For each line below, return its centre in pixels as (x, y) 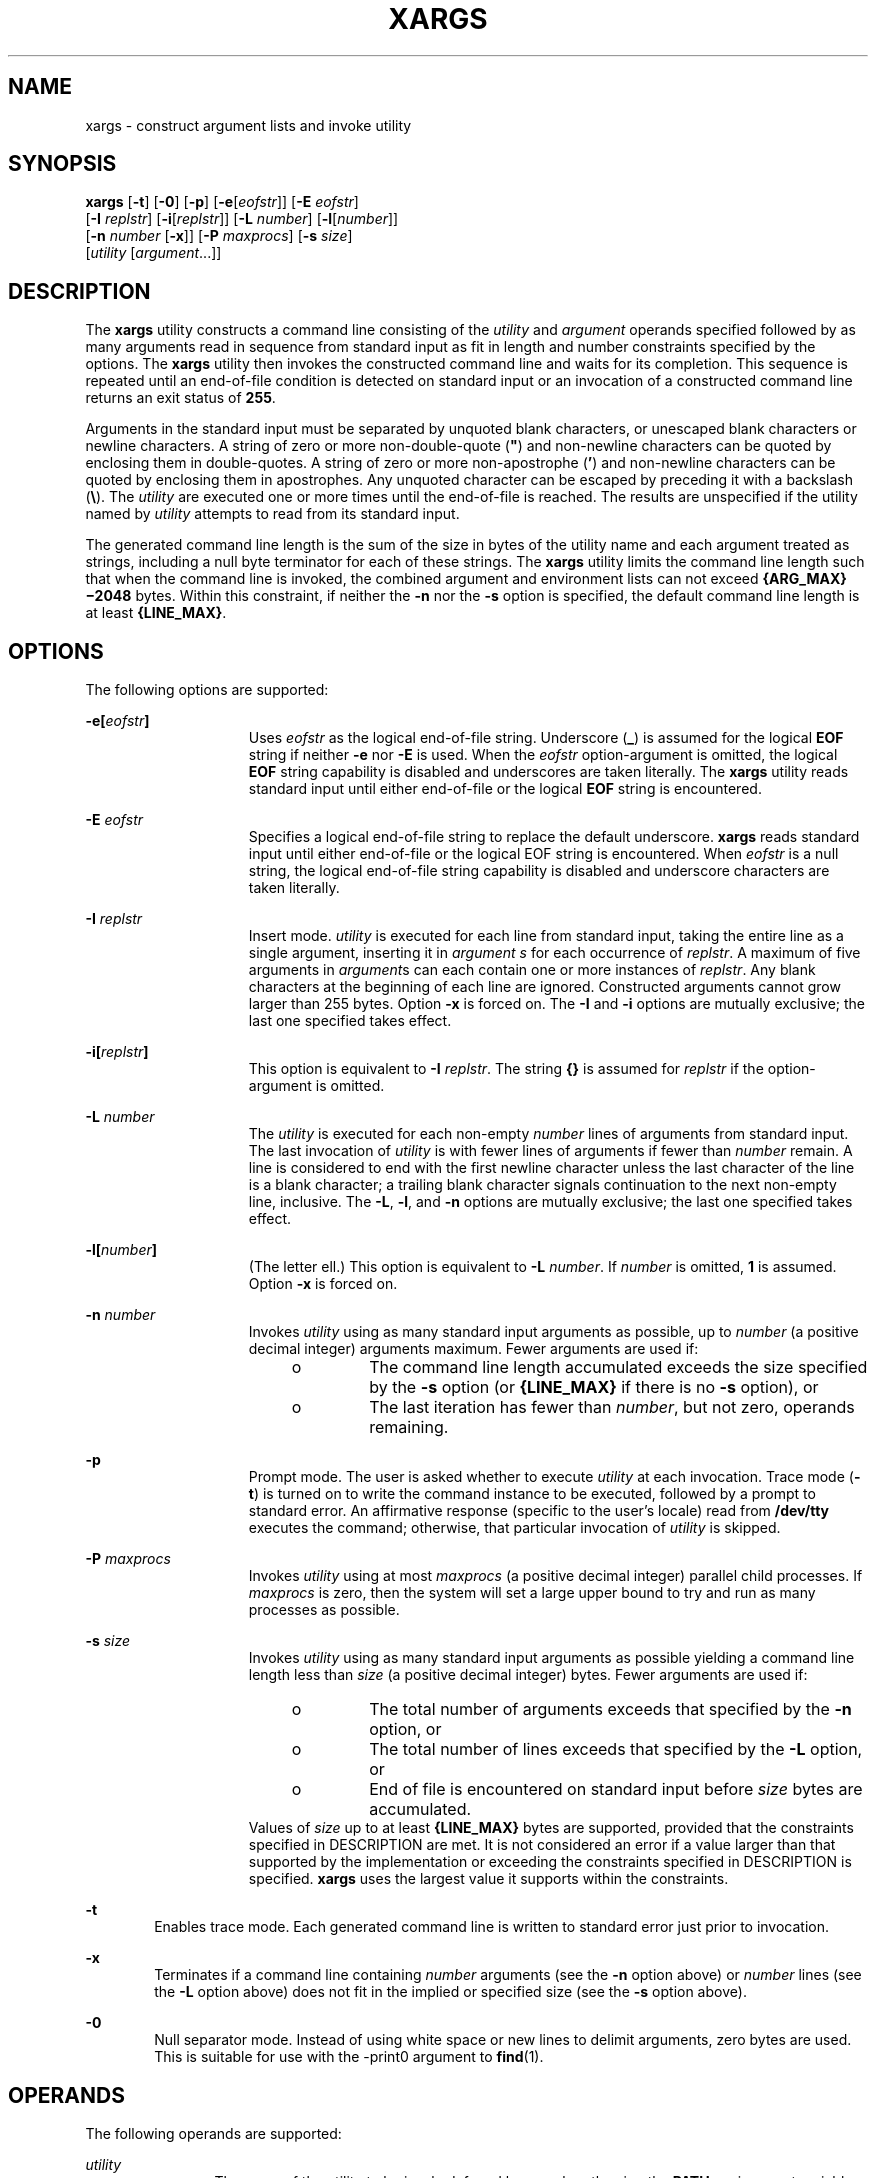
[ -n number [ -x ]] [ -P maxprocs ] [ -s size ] (219, 236)
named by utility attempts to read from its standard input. (272, 514)
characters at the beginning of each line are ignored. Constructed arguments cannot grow (544, 987)
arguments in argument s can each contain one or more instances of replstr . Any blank (532, 970)
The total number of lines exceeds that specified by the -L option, (616, 1749)
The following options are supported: (207, 690)
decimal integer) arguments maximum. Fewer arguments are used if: (473, 1349)
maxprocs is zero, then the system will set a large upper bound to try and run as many (532, 1593)
